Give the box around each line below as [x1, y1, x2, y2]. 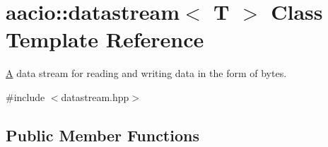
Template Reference [6, 25, 204, 54]
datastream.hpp [61, 89, 129, 104]
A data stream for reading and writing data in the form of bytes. [6, 66, 287, 81]
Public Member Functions [6, 124, 199, 146]
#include [6, 89, 45, 104]
